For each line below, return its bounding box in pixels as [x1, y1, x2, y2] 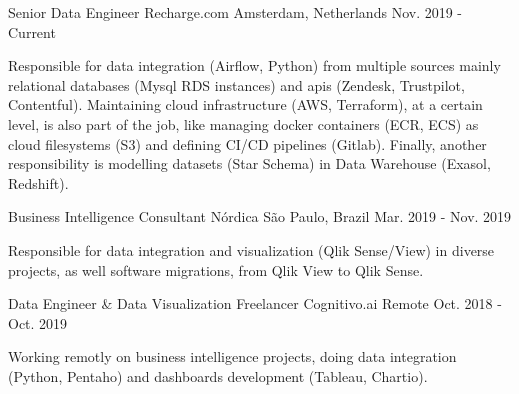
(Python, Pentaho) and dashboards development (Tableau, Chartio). [8, 365, 428, 386]
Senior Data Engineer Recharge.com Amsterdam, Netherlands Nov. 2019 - [8, 2, 463, 22]
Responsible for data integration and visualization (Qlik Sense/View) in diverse [8, 239, 495, 260]
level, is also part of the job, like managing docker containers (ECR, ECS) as [8, 113, 479, 134]
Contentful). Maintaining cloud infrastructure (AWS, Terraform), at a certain [8, 94, 483, 115]
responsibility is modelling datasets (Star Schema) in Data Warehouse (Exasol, [8, 153, 491, 174]
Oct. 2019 [8, 312, 68, 333]
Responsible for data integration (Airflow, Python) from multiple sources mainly [8, 55, 501, 76]
